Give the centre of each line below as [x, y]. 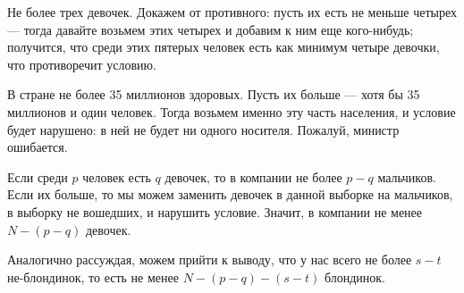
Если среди [38, 176]
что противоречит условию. [82, 64]
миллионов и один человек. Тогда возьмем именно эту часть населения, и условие [232, 111]
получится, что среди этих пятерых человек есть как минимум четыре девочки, [224, 47]
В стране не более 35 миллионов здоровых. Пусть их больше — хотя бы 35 [214, 94]
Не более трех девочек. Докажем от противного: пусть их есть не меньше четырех [232, 12]
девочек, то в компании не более [253, 176]
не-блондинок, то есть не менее [93, 276]
